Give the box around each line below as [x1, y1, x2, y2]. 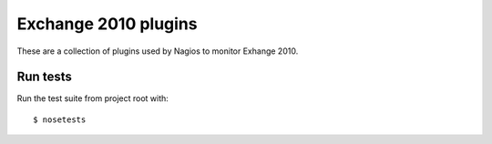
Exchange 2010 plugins [16, 14, 198, 34]
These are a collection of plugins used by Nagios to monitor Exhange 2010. [16, 46, 299, 57]
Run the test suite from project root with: [16, 93, 169, 104]
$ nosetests [33, 114, 87, 125]
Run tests [16, 69, 72, 85]
